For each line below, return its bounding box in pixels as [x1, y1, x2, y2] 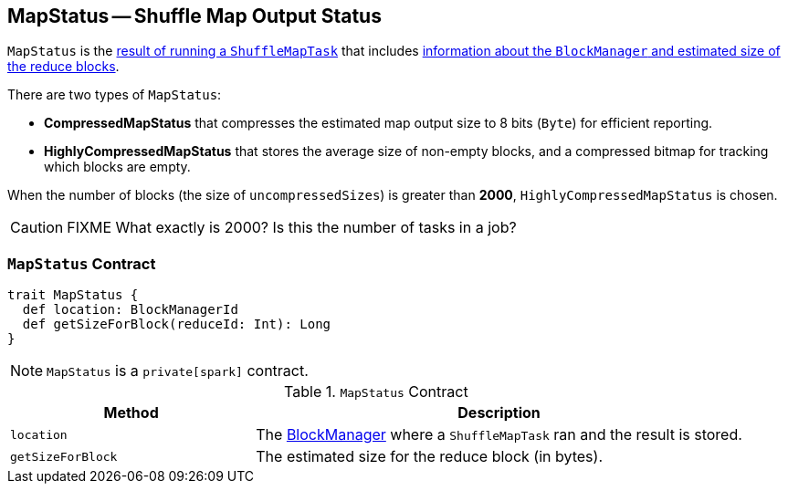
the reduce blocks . [7, 58, 120, 75]
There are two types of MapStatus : [7, 87, 222, 103]
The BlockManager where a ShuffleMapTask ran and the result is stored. [256, 425, 742, 444]
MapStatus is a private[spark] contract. [47, 361, 309, 381]
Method [103, 403, 159, 423]
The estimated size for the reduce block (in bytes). [256, 447, 603, 466]
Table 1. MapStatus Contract [284, 382, 468, 402]
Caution [10, 218, 64, 237]
